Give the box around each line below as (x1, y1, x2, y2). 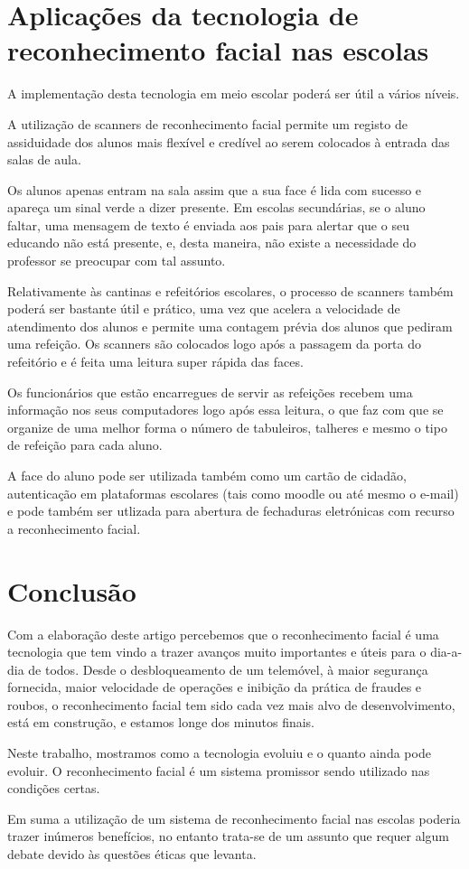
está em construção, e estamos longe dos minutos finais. (7, 713, 315, 732)
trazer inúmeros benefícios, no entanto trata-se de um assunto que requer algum (7, 827, 450, 846)
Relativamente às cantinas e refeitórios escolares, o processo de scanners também (7, 281, 454, 300)
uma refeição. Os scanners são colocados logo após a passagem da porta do (7, 334, 422, 353)
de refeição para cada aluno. (7, 435, 163, 454)
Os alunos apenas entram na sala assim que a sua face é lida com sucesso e (7, 180, 422, 199)
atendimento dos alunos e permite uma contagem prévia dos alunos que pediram (7, 316, 453, 335)
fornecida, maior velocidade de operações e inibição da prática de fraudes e (7, 677, 422, 696)
